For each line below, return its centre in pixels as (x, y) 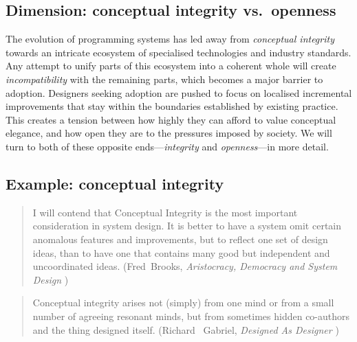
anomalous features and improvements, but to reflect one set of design (180, 239)
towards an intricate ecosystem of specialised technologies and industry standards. (178, 52)
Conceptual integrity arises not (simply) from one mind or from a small (183, 303)
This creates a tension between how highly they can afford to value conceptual (171, 119)
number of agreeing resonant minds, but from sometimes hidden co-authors (191, 316)
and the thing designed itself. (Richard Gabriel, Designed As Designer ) (186, 329)
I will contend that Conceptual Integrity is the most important (165, 212)
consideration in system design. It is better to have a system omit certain (187, 226)
